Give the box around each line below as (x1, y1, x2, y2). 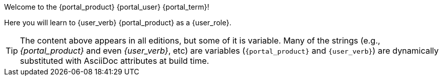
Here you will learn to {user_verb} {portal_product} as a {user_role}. (4, 18, 231, 27)
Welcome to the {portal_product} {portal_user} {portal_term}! (4, 3, 209, 11)
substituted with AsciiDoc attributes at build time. (20, 56, 209, 66)
